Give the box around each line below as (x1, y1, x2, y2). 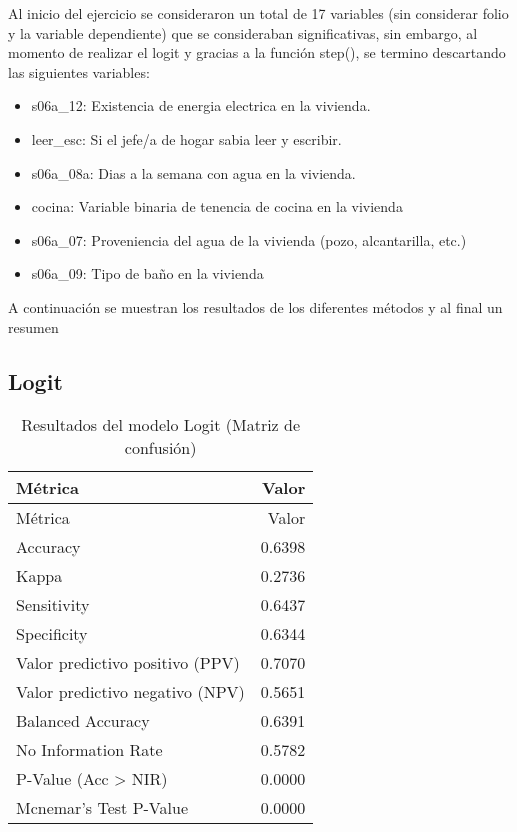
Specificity (16, 622, 88, 646)
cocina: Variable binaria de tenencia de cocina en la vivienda (31, 196, 403, 217)
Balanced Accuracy (16, 709, 150, 733)
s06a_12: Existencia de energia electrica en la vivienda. (31, 95, 371, 116)
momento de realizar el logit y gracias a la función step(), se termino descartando (8, 42, 506, 63)
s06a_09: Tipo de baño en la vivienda (31, 263, 264, 284)
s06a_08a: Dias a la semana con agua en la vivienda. (31, 162, 356, 183)
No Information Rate (16, 738, 163, 762)
